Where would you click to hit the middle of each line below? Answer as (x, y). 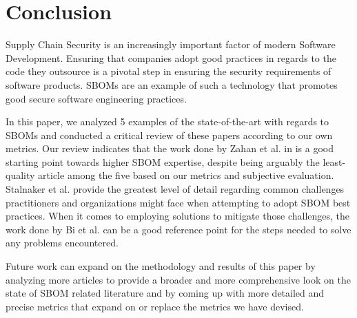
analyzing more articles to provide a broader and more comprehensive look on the (178, 279)
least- (334, 161)
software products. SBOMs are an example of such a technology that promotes (172, 84)
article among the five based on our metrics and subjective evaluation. (186, 175)
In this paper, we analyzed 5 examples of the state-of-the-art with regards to (167, 121)
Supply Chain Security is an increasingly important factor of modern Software (171, 44)
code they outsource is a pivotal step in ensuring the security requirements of (169, 71)
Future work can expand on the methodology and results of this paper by (161, 266)
